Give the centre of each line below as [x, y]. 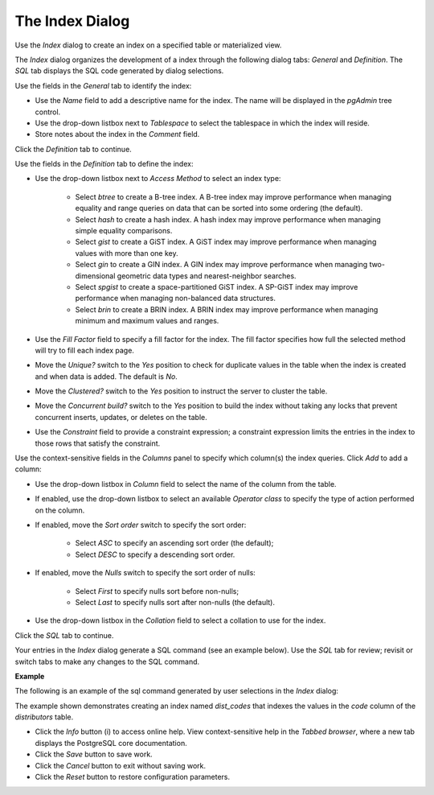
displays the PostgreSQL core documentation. [111, 743]
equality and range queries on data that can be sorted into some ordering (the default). [219, 208]
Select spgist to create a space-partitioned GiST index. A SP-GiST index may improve [217, 286]
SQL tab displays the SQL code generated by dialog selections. [119, 71]
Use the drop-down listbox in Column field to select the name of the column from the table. [186, 484]
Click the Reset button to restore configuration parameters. [133, 777]
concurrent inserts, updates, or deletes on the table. [121, 417]
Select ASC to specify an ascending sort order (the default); [174, 543]
